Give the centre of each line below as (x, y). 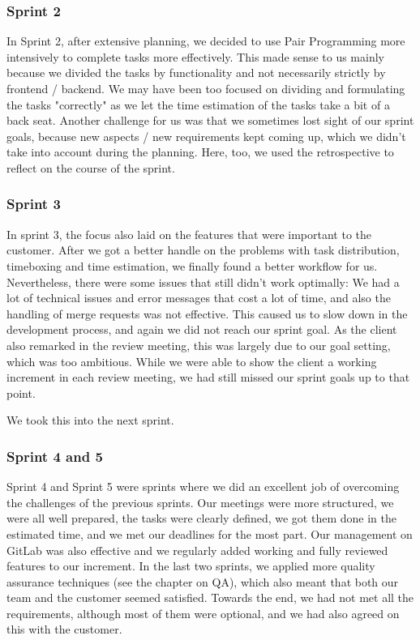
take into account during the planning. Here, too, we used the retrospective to (200, 152)
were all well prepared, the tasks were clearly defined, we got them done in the (201, 518)
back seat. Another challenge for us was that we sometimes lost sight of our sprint (210, 120)
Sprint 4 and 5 (55, 456)
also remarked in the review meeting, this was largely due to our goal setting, (199, 345)
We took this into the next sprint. (90, 420)
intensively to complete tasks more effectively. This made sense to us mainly (195, 56)
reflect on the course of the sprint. (91, 167)
